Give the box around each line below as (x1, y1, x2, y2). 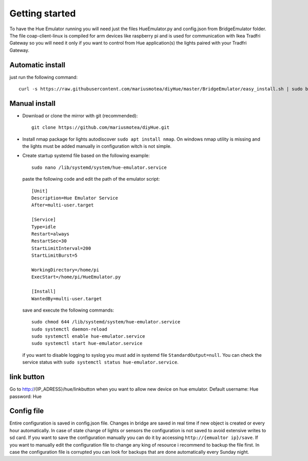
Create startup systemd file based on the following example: (22, 152, 150, 159)
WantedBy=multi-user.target (31, 296, 102, 301)
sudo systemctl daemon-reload (31, 326, 108, 332)
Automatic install (9, 61, 66, 69)
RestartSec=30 (31, 238, 67, 244)
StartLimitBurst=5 (31, 253, 78, 259)
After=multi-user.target (31, 202, 94, 208)
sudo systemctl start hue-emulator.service (31, 340, 143, 347)
